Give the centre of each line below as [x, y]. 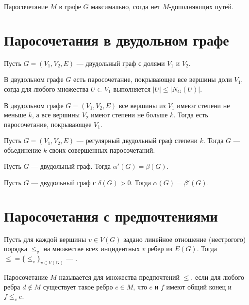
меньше [15, 115]
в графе [70, 6]
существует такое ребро [78, 286]
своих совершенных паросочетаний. [102, 150]
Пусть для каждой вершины [45, 239]
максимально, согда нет [126, 6]
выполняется [132, 88]
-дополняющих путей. [201, 6]
